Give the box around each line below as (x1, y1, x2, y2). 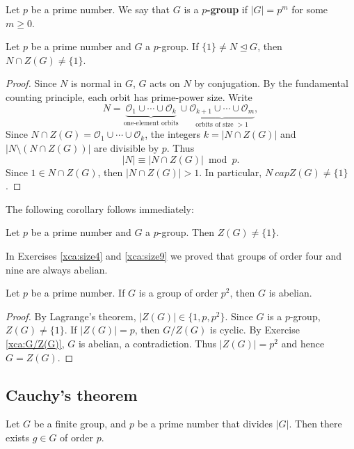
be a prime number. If (31, 285, 125, 300)
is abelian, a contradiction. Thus (78, 336, 217, 350)
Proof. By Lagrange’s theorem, (6, 308, 136, 323)
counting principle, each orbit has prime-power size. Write (6, 89, 252, 104)
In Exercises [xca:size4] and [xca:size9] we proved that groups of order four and (6, 249, 342, 263)
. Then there (289, 416, 342, 431)
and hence (281, 336, 325, 350)
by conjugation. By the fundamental (194, 76, 348, 90)
